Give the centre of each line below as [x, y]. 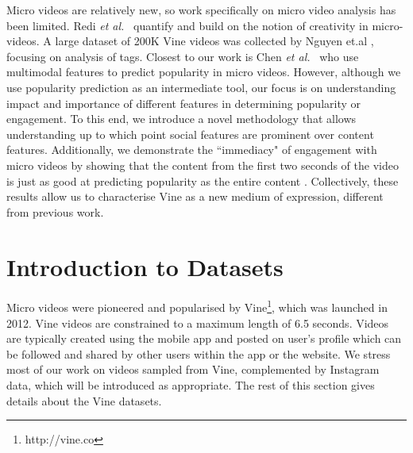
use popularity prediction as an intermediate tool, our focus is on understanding [201, 87]
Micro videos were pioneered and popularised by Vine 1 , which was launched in [197, 306]
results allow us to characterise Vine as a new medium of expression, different [195, 196]
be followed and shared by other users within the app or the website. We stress [199, 353]
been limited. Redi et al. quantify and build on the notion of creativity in [187, 25]
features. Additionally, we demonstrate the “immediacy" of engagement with [192, 150]
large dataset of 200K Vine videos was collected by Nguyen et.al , [214, 41]
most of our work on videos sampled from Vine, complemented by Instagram [193, 369]
